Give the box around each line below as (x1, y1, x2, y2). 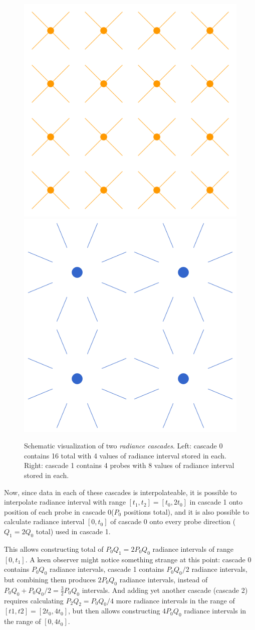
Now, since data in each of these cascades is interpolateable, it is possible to (4, 487, 237, 497)
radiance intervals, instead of (119, 574, 208, 584)
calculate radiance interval (4, 516, 85, 527)
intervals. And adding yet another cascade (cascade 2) (82, 584, 248, 595)
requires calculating (4, 595, 64, 605)
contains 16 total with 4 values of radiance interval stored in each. (24, 450, 226, 460)
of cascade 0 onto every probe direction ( (110, 516, 236, 527)
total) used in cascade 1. (36, 526, 111, 536)
